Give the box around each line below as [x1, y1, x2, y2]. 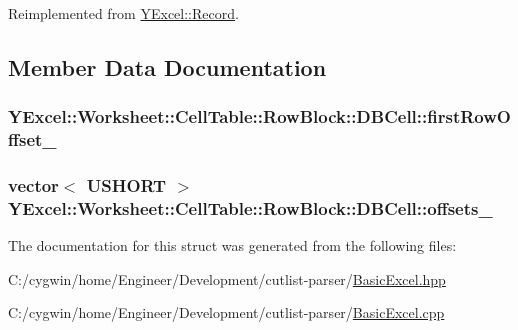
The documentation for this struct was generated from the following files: [8, 235, 457, 256]
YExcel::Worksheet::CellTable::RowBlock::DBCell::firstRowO [8, 104, 511, 129]
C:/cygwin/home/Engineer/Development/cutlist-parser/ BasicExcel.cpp [8, 302, 445, 323]
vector [8, 173, 59, 198]
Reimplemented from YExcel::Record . [8, 3, 239, 23]
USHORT [86, 173, 167, 198]
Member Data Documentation [8, 51, 327, 82]
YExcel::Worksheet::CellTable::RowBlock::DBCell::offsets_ [8, 195, 493, 220]
